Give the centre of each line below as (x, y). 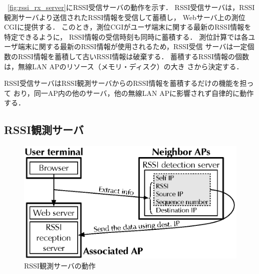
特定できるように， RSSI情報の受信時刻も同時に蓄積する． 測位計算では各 (126, 36)
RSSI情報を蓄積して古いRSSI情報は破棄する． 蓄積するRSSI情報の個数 (134, 56)
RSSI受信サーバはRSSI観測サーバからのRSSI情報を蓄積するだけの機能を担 (125, 83)
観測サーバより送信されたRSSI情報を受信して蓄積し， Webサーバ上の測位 (125, 17)
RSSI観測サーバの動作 (60, 265)
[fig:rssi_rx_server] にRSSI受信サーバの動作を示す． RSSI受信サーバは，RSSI (131, 7)
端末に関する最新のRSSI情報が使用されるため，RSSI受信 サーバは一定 (133, 46)
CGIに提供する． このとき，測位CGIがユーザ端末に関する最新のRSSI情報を (128, 27)
